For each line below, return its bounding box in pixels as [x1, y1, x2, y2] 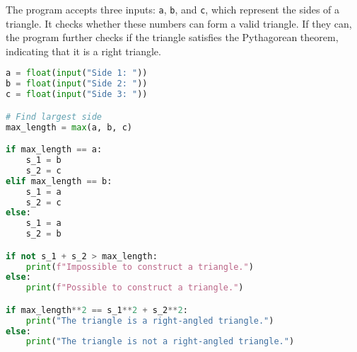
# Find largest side [6, 111, 103, 122]
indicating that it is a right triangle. [6, 43, 161, 58]
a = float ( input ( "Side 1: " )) [6, 68, 148, 79]
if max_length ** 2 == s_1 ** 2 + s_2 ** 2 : [6, 305, 188, 315]
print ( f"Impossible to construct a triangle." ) [25, 261, 254, 272]
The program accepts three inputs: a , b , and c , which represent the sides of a [6, 2, 340, 16]
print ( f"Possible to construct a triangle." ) [25, 283, 244, 293]
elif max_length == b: [6, 176, 112, 186]
